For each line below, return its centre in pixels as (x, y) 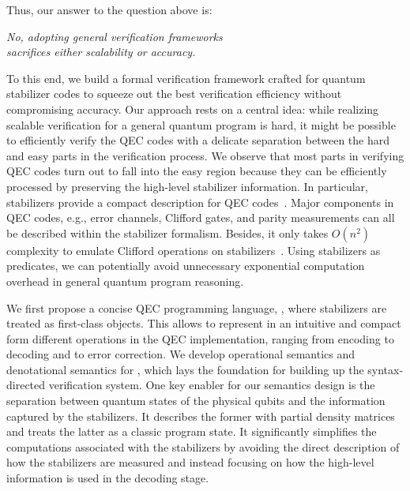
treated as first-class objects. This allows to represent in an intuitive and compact (204, 323)
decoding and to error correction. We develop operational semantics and (181, 354)
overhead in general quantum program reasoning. (125, 281)
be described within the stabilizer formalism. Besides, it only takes (167, 232)
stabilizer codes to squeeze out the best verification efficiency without (174, 94)
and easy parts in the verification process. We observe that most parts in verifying (205, 155)
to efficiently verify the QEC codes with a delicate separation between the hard (198, 140)
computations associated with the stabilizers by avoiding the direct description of (203, 446)
